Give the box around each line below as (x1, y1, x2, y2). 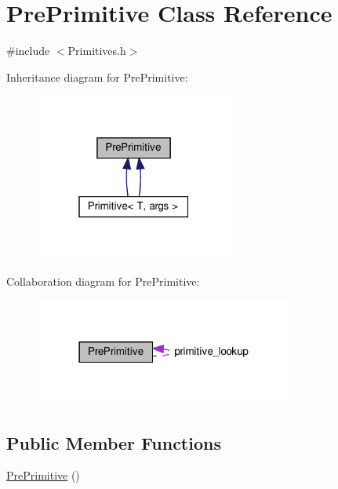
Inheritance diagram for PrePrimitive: (6, 68, 188, 85)
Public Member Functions (6, 430, 221, 454)
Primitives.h (67, 42, 126, 59)
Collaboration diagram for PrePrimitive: (6, 272, 200, 289)
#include (6, 42, 50, 59)
